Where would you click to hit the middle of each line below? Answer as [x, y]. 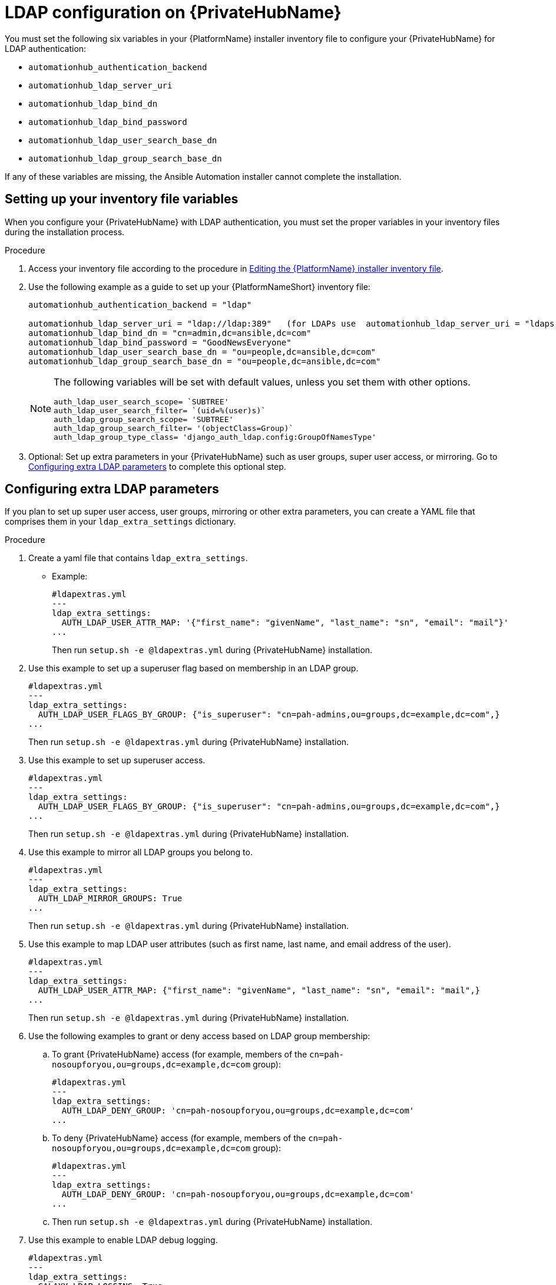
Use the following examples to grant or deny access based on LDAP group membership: [199, 1036]
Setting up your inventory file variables [122, 199]
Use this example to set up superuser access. [117, 760]
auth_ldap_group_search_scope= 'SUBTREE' [144, 419]
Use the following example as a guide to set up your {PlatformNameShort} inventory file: [199, 286]
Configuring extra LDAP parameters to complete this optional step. [157, 466]
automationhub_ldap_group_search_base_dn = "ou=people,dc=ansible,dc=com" [205, 361]
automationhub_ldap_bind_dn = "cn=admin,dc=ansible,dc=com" [170, 333]
